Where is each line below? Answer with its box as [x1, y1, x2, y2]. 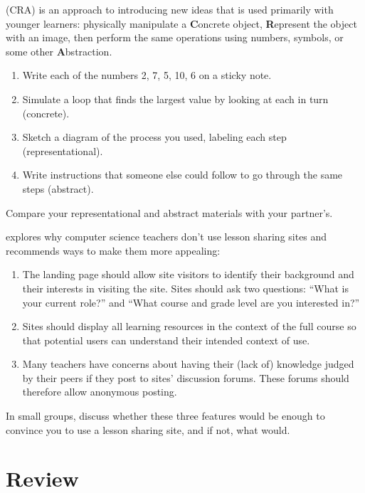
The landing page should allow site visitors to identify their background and [22, 267, 354, 282]
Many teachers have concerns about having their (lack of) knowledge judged [22, 356, 354, 371]
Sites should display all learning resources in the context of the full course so [22, 319, 356, 334]
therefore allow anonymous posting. [22, 384, 177, 399]
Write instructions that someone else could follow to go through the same [22, 167, 343, 182]
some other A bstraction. [6, 43, 112, 58]
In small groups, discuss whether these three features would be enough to [6, 408, 325, 423]
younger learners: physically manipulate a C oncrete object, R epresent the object [6, 16, 357, 31]
